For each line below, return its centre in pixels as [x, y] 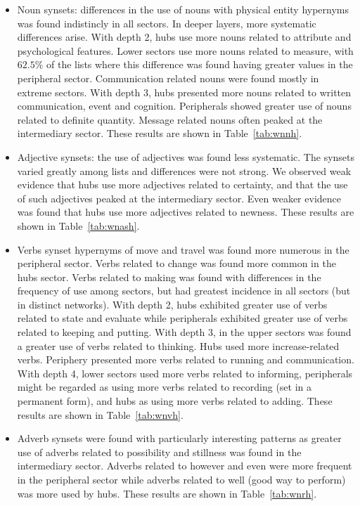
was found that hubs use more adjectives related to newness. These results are [186, 212]
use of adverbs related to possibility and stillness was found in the [159, 452]
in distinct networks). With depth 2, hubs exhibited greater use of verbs [172, 304]
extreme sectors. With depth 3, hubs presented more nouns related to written [184, 92]
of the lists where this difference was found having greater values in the [200, 64]
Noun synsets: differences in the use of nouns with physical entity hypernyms [183, 9]
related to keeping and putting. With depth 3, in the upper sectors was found [184, 332]
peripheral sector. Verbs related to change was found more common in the [176, 263]
